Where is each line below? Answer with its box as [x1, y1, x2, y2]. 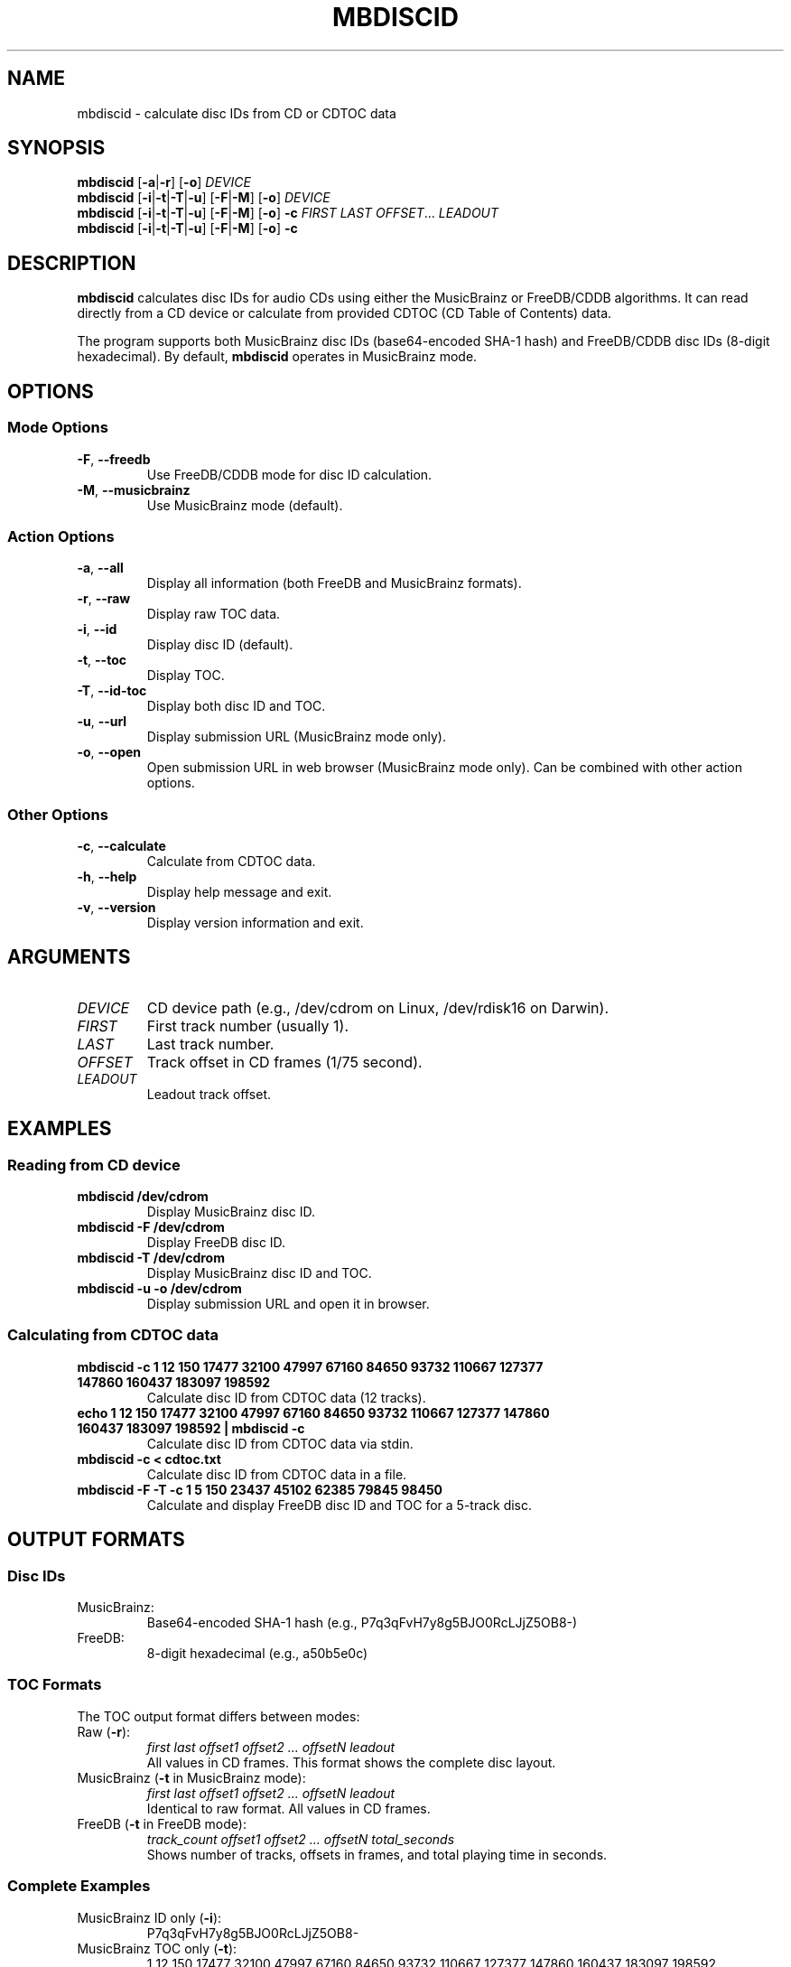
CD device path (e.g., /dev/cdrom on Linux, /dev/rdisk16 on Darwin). [146, 998, 609, 1017]
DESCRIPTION [7, 251, 136, 275]
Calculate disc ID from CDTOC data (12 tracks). [146, 1389, 426, 1405]
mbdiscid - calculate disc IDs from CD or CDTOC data [77, 105, 396, 121]
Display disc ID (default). [146, 637, 293, 653]
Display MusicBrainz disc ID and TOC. [146, 1265, 372, 1282]
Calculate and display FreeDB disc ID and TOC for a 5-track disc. [146, 1496, 533, 1513]
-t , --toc [77, 652, 126, 668]
